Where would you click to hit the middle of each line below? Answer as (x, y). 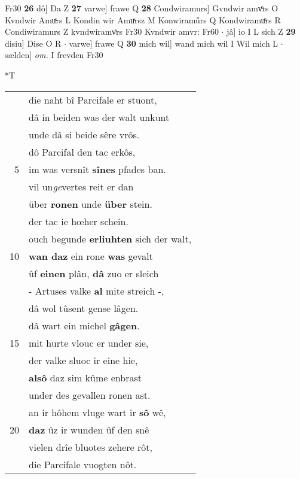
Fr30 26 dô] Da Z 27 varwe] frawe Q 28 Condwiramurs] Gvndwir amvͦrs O (142, 8)
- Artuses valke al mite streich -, (97, 290)
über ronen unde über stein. (91, 204)
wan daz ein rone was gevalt (91, 256)
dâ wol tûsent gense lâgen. (84, 308)
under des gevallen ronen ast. (90, 395)
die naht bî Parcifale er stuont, (93, 99)
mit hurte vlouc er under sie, (89, 342)
